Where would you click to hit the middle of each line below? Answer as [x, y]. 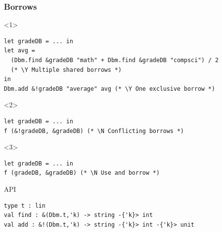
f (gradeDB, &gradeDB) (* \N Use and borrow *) [82, 173]
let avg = [20, 51]
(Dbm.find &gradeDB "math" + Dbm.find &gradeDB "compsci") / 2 [115, 60]
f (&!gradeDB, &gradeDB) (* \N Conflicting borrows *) [94, 131]
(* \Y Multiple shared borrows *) [66, 70]
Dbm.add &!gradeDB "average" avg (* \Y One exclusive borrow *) [110, 89]
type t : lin [25, 206]
